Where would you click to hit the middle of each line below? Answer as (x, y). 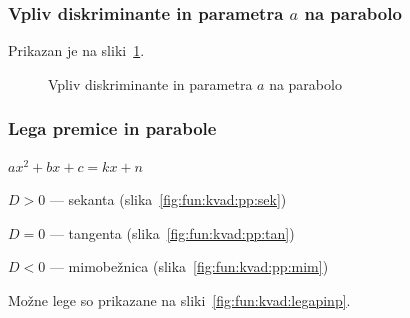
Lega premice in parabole (112, 128)
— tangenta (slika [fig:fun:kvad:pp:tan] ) (172, 232)
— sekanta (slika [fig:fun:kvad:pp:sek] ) (168, 199)
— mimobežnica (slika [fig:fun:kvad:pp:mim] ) (189, 266)
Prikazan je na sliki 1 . (76, 50)
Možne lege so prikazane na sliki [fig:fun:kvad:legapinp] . (179, 300)
